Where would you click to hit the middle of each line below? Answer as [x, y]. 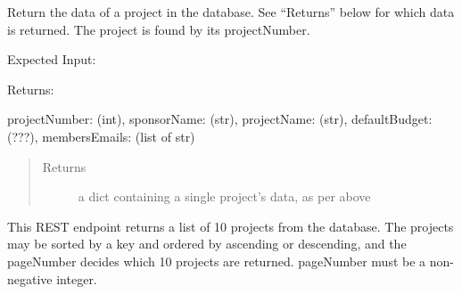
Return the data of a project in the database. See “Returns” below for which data [231, 12]
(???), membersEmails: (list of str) [101, 136]
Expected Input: [52, 59]
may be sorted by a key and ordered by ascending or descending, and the [207, 244]
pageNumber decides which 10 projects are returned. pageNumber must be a [217, 261]
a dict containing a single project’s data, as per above [224, 196]
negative [30, 278]
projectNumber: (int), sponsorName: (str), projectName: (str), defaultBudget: [220, 119]
